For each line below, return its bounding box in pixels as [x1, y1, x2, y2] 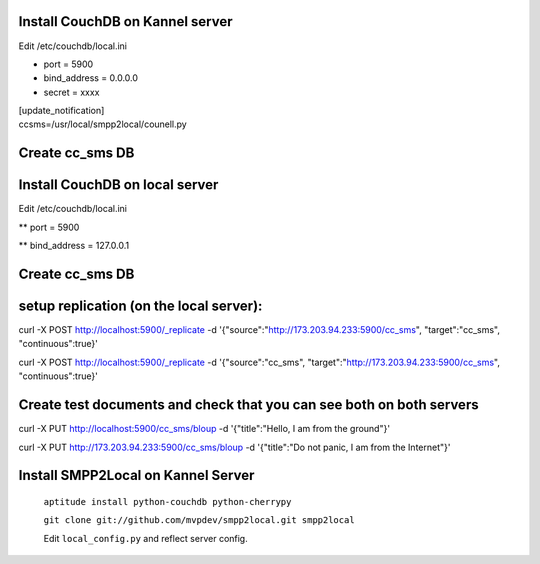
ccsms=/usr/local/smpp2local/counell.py [18, 118, 187, 130]
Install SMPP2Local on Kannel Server [18, 467, 255, 484]
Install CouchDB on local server [18, 176, 219, 194]
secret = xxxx [43, 86, 100, 98]
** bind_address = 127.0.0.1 [18, 240, 130, 252]
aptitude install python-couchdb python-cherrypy [43, 496, 292, 507]
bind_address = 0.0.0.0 [43, 72, 139, 84]
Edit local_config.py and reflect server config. [43, 532, 249, 544]
